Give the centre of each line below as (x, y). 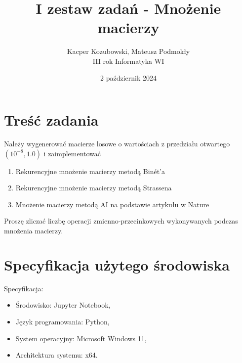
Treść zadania (51, 120)
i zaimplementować (72, 153)
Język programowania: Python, (62, 321)
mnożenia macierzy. (34, 230)
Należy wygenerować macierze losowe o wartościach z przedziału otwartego (117, 144)
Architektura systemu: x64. (57, 355)
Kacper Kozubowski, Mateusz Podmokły (128, 51)
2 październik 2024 (128, 77)
